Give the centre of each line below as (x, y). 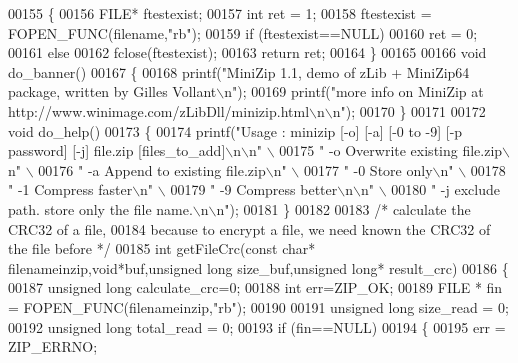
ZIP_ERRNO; (53, 346)
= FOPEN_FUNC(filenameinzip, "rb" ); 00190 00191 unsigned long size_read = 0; (258, 306)
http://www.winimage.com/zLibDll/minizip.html (159, 110)
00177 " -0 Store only (368, 169)
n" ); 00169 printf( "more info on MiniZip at (354, 91)
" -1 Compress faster (70, 189)
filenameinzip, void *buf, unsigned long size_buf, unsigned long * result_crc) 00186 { (258, 267)
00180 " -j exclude (445, 189)
